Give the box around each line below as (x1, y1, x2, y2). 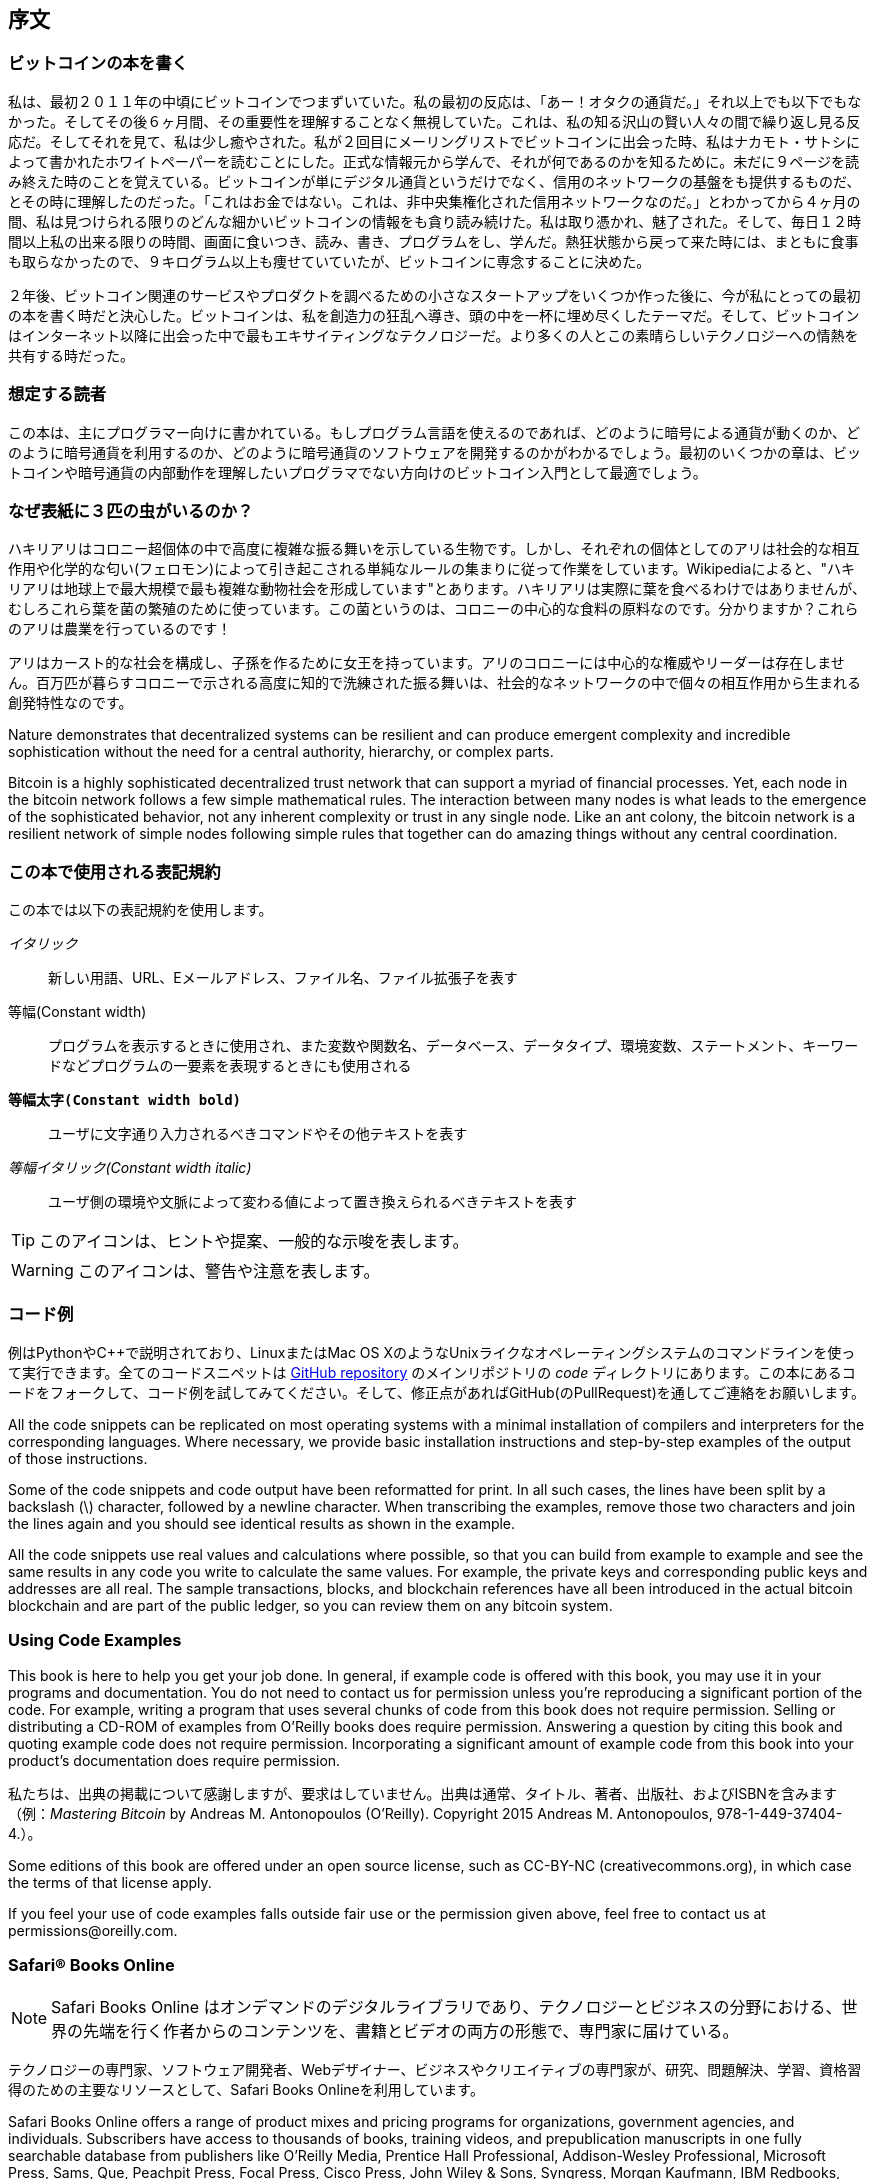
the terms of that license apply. (8, 1873, 212, 1891)
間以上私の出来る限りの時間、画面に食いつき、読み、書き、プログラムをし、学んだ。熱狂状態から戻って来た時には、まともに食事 (8, 232, 859, 250)
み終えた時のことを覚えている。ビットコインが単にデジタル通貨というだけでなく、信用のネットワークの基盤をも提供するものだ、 (8, 172, 861, 190)
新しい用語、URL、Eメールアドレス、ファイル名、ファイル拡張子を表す (48, 969, 518, 987)
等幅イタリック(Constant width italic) (8, 1159, 252, 1177)
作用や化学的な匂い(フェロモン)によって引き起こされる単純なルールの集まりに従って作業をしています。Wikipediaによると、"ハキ (8, 560, 855, 578)
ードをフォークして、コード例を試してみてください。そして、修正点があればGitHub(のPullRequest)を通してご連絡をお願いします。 (8, 1383, 865, 1401)
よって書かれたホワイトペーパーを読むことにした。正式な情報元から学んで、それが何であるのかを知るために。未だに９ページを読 (8, 152, 860, 170)
